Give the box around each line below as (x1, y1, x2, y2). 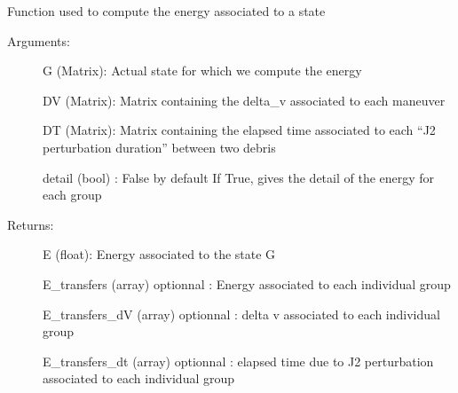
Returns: (7, 215, 54, 233)
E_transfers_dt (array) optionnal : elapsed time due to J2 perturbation (43, 351, 434, 370)
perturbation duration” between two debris (43, 138, 276, 156)
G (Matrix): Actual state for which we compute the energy (43, 61, 362, 80)
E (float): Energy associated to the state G (43, 245, 276, 263)
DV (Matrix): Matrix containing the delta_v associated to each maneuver (43, 90, 446, 109)
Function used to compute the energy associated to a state (7, 2, 326, 20)
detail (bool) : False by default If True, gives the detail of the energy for (43, 168, 435, 186)
